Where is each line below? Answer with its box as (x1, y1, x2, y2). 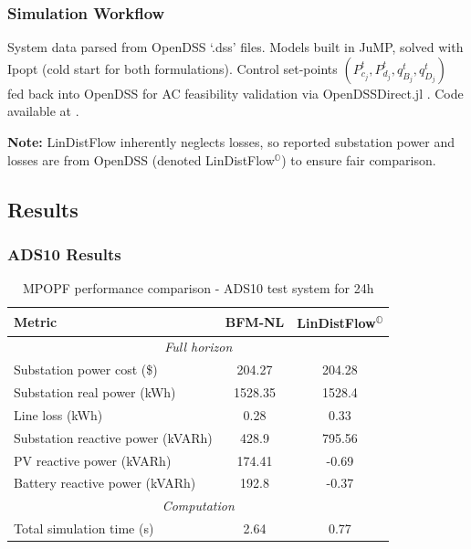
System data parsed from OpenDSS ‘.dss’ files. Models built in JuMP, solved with (7, 37, 464, 57)
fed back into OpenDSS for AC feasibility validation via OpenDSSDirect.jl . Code (7, 83, 464, 102)
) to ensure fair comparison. (281, 150, 436, 169)
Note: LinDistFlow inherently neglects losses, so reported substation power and (7, 132, 455, 151)
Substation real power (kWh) (14, 382, 176, 401)
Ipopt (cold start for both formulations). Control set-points (7, 58, 338, 78)
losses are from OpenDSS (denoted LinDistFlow (7, 150, 275, 169)
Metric (14, 311, 58, 331)
